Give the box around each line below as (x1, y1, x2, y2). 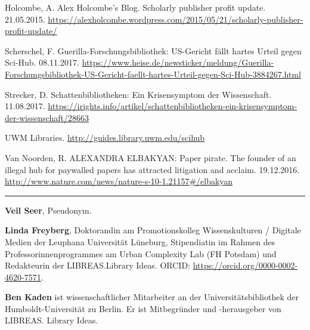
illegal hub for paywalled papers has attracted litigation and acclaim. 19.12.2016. (5, 163, 300, 175)
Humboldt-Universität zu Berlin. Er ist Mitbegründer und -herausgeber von (5, 302, 281, 314)
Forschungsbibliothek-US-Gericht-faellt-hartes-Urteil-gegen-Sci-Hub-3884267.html (5, 67, 301, 80)
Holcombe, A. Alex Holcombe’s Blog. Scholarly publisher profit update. (5, 1, 266, 13)
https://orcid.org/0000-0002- (193, 259, 298, 272)
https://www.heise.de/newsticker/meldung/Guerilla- (82, 56, 274, 69)
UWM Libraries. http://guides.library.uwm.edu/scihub (5, 131, 205, 144)
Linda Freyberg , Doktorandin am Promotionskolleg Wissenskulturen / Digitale (5, 224, 301, 236)
